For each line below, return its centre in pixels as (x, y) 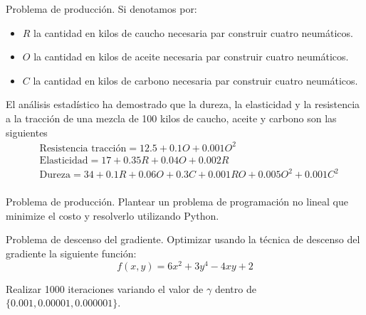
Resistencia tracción (83, 148)
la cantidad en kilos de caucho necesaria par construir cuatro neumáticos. (193, 32)
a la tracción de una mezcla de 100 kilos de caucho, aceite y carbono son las (171, 118)
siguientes (27, 132)
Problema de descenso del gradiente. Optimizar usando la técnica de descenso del (183, 239)
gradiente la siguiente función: (71, 253)
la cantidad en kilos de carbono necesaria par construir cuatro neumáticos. (195, 80)
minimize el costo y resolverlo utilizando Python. (113, 215)
